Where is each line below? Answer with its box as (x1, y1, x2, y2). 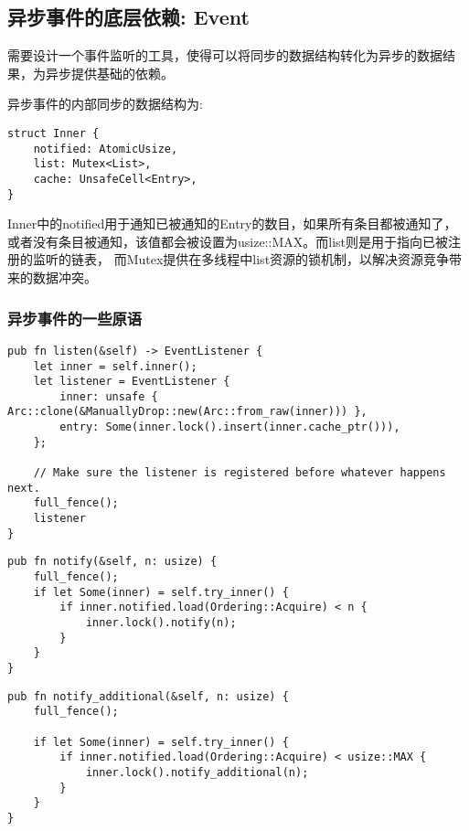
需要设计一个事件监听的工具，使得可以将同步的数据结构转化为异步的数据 (7, 46, 442, 65)
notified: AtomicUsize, (33, 142, 178, 155)
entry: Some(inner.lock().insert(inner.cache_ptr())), (59, 421, 400, 434)
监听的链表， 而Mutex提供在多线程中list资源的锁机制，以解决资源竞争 (32, 250, 450, 269)
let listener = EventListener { (33, 375, 230, 389)
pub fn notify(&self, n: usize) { (7, 555, 218, 569)
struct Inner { (7, 126, 100, 140)
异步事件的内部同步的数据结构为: (7, 94, 203, 113)
